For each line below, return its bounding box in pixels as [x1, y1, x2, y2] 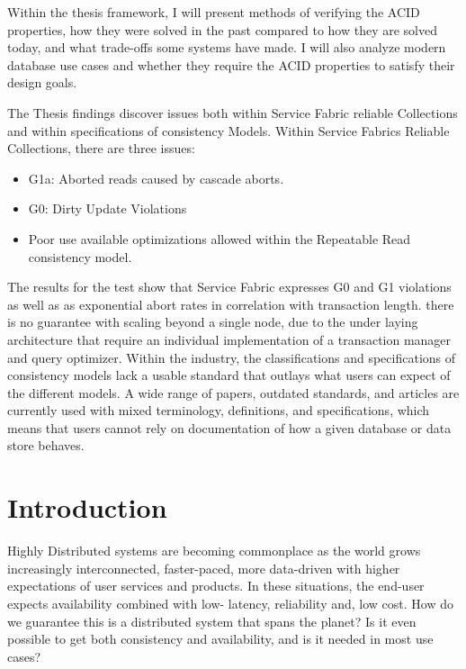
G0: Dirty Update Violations [28, 199, 187, 218]
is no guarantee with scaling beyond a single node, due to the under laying [7, 312, 418, 331]
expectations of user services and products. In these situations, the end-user [7, 576, 425, 595]
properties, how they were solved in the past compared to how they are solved [7, 20, 438, 39]
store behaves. [7, 436, 85, 455]
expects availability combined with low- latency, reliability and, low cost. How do [7, 593, 454, 612]
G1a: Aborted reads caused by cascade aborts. [28, 168, 284, 187]
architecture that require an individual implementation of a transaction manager [7, 330, 452, 348]
